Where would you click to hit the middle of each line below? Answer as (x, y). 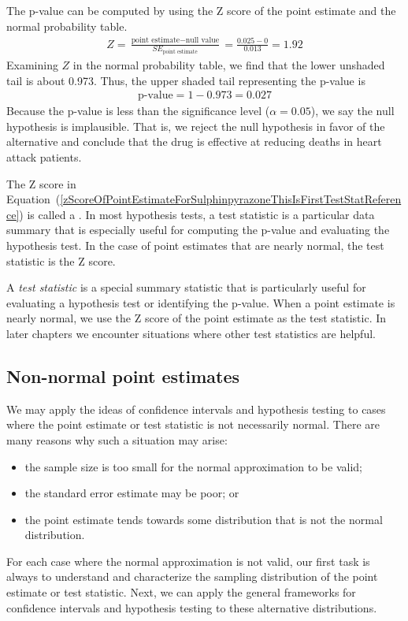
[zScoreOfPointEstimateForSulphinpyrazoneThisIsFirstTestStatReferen (231, 199)
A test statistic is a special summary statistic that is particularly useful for (186, 287)
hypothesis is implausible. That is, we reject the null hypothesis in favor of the (196, 126)
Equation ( (33, 199)
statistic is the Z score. (61, 260)
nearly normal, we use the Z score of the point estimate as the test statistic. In (197, 318)
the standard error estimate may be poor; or (132, 493)
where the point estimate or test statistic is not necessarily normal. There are (193, 424)
